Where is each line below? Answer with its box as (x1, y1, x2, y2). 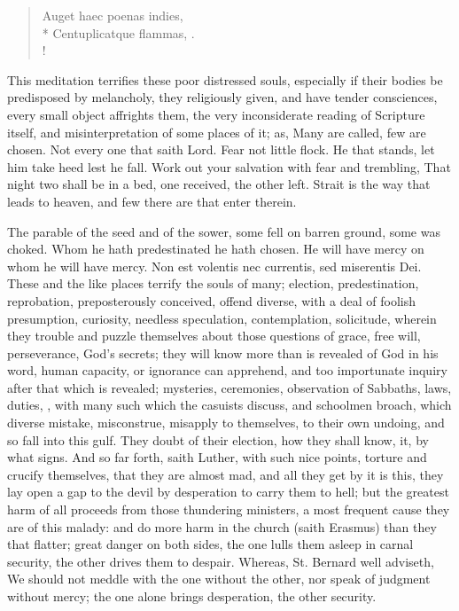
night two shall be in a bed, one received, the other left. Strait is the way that (7, 175, 431, 193)
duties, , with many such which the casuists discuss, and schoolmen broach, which (7, 396, 452, 414)
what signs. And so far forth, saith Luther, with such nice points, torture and (7, 448, 427, 466)
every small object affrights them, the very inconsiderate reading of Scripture (7, 105, 425, 123)
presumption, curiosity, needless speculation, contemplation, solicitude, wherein (7, 309, 437, 327)
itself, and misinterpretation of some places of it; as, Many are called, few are (7, 122, 426, 141)
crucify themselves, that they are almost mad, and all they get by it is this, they (7, 465, 444, 483)
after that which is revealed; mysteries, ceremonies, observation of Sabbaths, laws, (7, 378, 452, 396)
